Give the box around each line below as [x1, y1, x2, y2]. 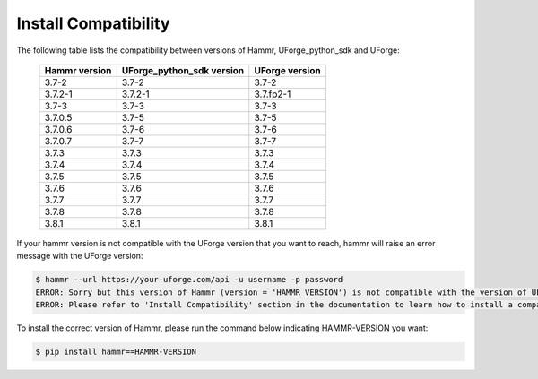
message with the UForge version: [16, 251, 143, 262]
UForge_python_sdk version [121, 64, 245, 76]
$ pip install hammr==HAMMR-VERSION [35, 347, 197, 357]
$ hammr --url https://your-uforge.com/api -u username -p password [35, 274, 343, 285]
